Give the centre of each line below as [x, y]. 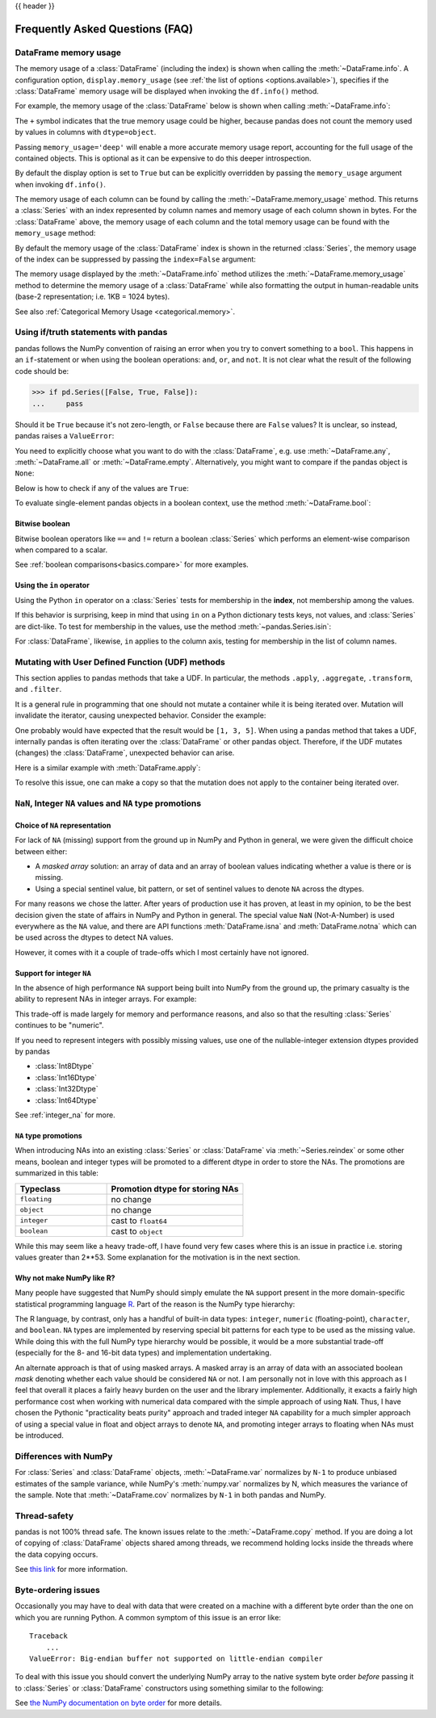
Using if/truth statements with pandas [91, 333]
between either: [41, 851]
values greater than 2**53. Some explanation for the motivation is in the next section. [157, 1257]
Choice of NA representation [63, 825]
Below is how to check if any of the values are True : [102, 488]
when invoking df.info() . [61, 184]
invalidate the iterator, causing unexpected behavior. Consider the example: [140, 715]
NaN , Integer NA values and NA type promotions [108, 803]
